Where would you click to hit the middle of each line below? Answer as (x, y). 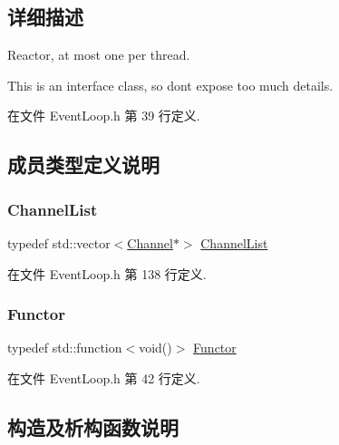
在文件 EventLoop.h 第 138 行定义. (107, 273)
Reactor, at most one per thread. (99, 55)
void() (155, 348)
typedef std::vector (59, 242)
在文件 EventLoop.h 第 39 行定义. (104, 116)
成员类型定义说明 (83, 164)
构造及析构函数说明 (93, 426)
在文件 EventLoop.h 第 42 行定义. (104, 377)
